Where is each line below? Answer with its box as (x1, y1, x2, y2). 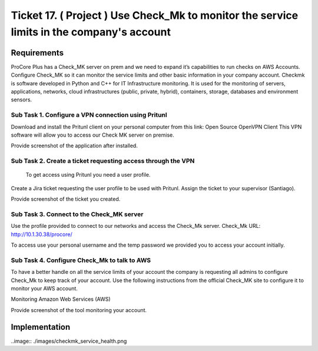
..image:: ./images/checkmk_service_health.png (11, 337, 127, 345)
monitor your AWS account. (11, 284, 78, 292)
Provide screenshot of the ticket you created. (11, 196, 121, 203)
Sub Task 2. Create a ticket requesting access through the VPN (11, 157, 195, 165)
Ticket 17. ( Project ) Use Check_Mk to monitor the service (11, 9, 299, 22)
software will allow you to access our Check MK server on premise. (11, 131, 174, 138)
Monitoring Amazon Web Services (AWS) (11, 296, 111, 303)
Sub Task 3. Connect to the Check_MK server (11, 210, 144, 218)
